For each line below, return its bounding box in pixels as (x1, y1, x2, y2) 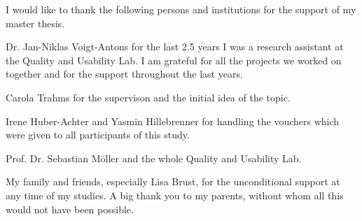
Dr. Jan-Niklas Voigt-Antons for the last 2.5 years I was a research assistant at (6, 39, 344, 54)
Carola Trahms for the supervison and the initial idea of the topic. (6, 90, 291, 104)
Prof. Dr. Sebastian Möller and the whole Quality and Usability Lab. (6, 150, 302, 165)
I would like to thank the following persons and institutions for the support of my (6, 2, 356, 16)
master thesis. (6, 15, 65, 30)
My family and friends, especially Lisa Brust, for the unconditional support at (6, 174, 340, 189)
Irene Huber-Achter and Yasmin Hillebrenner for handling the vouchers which (6, 113, 340, 128)
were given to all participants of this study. (6, 127, 190, 142)
